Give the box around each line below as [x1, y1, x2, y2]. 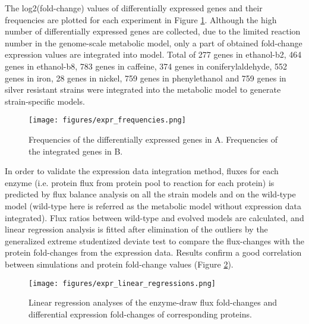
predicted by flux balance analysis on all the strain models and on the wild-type [5, 188, 296, 200]
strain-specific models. [5, 95, 85, 107]
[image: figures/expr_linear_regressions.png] [29, 279, 216, 288]
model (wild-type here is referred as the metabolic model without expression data [5, 199, 302, 212]
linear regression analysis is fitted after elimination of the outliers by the [5, 223, 268, 235]
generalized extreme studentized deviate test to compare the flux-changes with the [5, 234, 304, 247]
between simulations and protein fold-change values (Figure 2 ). [5, 257, 234, 270]
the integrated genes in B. [29, 144, 123, 157]
